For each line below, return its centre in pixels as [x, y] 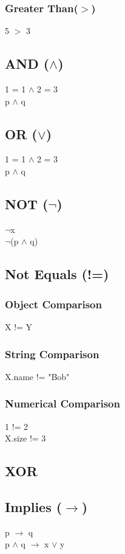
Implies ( [34, 506]
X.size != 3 [25, 438]
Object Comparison [53, 304]
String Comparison [52, 354]
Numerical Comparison [62, 403]
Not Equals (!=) [57, 274]
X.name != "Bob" [37, 376]
